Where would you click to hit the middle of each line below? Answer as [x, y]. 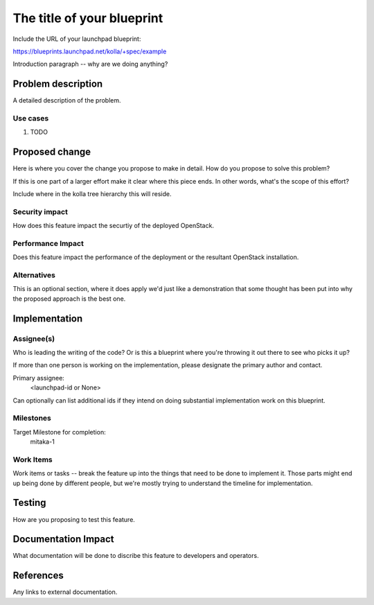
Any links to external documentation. [65, 592]
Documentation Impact [63, 540]
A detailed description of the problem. [67, 100]
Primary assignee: [39, 378]
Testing [29, 503]
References [38, 576]
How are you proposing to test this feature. [74, 519]
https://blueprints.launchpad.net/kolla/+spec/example [90, 51]
